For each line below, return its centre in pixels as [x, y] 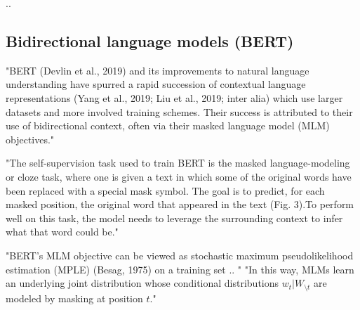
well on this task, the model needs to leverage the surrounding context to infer [174, 218]
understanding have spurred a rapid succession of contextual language [156, 84]
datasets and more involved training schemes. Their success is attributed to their [179, 111]
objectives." [30, 139]
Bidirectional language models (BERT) [150, 40]
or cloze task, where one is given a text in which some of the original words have [179, 176]
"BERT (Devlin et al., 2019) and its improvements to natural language [158, 70]
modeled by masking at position [74, 298]
